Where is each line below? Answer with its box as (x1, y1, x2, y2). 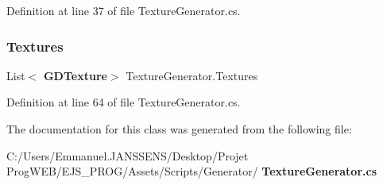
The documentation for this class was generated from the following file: (6, 121, 352, 137)
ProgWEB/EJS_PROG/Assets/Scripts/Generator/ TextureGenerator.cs (6, 163, 377, 179)
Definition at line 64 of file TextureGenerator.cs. (6, 94, 241, 110)
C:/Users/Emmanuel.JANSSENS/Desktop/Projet (6, 147, 249, 164)
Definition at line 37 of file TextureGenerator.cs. (6, 2, 241, 18)
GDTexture (43, 67, 107, 83)
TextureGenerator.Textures (126, 67, 258, 83)
